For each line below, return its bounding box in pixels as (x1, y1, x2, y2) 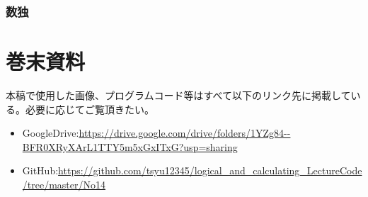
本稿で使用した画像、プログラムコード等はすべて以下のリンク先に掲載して (6, 87, 351, 102)
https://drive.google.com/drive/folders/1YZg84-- (79, 125, 291, 140)
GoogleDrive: (22, 125, 79, 140)
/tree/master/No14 (22, 176, 105, 191)
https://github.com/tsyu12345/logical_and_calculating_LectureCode (58, 163, 362, 178)
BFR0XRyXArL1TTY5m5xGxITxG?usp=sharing (22, 139, 238, 154)
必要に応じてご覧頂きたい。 (25, 101, 154, 116)
